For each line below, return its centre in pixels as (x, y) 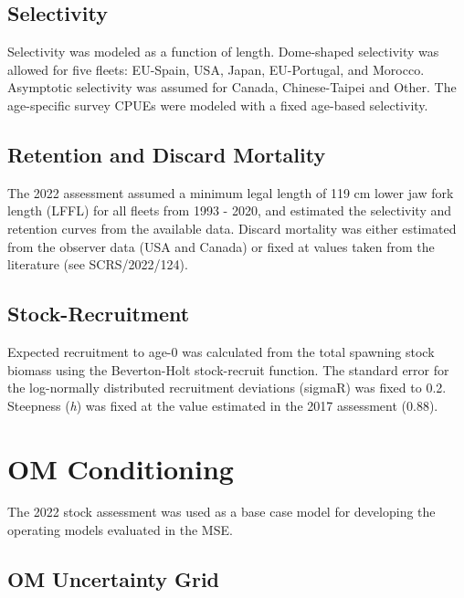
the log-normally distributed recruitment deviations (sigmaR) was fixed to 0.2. (227, 388)
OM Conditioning (121, 468)
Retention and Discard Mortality (167, 154)
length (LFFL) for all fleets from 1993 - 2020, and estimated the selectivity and (230, 210)
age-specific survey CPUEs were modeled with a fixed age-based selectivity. (218, 105)
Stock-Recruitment (99, 314)
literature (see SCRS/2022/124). (98, 264)
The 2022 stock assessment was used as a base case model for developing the (221, 512)
